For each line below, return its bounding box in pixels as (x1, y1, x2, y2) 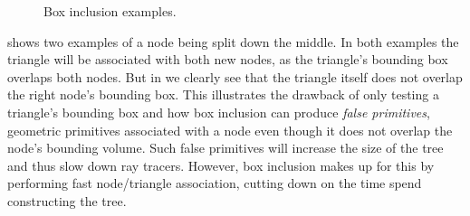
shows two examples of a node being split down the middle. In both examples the (7, 32, 459, 51)
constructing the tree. (7, 191, 127, 210)
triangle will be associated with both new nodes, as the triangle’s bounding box (7, 50, 448, 69)
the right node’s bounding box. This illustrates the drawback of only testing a (7, 85, 439, 104)
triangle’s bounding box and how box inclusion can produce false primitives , (7, 102, 430, 121)
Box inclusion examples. (43, 2, 177, 20)
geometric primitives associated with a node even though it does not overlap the (7, 120, 453, 139)
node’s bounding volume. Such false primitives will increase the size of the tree (7, 138, 444, 157)
